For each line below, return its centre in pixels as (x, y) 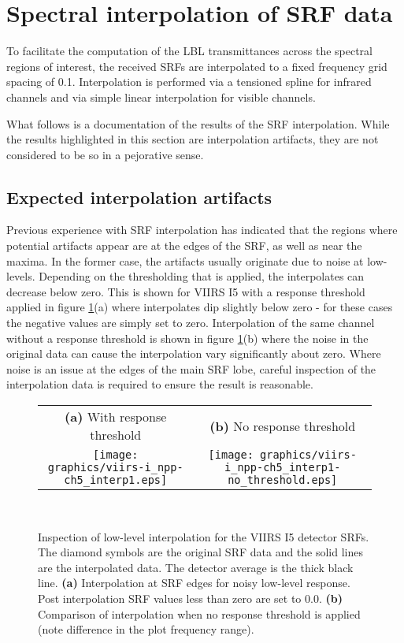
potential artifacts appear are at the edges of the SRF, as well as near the (184, 245)
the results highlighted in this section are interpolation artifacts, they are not (193, 139)
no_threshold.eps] (283, 480)
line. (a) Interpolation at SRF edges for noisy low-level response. (194, 583)
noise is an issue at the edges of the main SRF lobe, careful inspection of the (191, 368)
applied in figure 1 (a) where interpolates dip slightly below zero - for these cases (200, 307)
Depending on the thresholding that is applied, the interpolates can (202, 276)
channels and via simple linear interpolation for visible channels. (161, 97)
